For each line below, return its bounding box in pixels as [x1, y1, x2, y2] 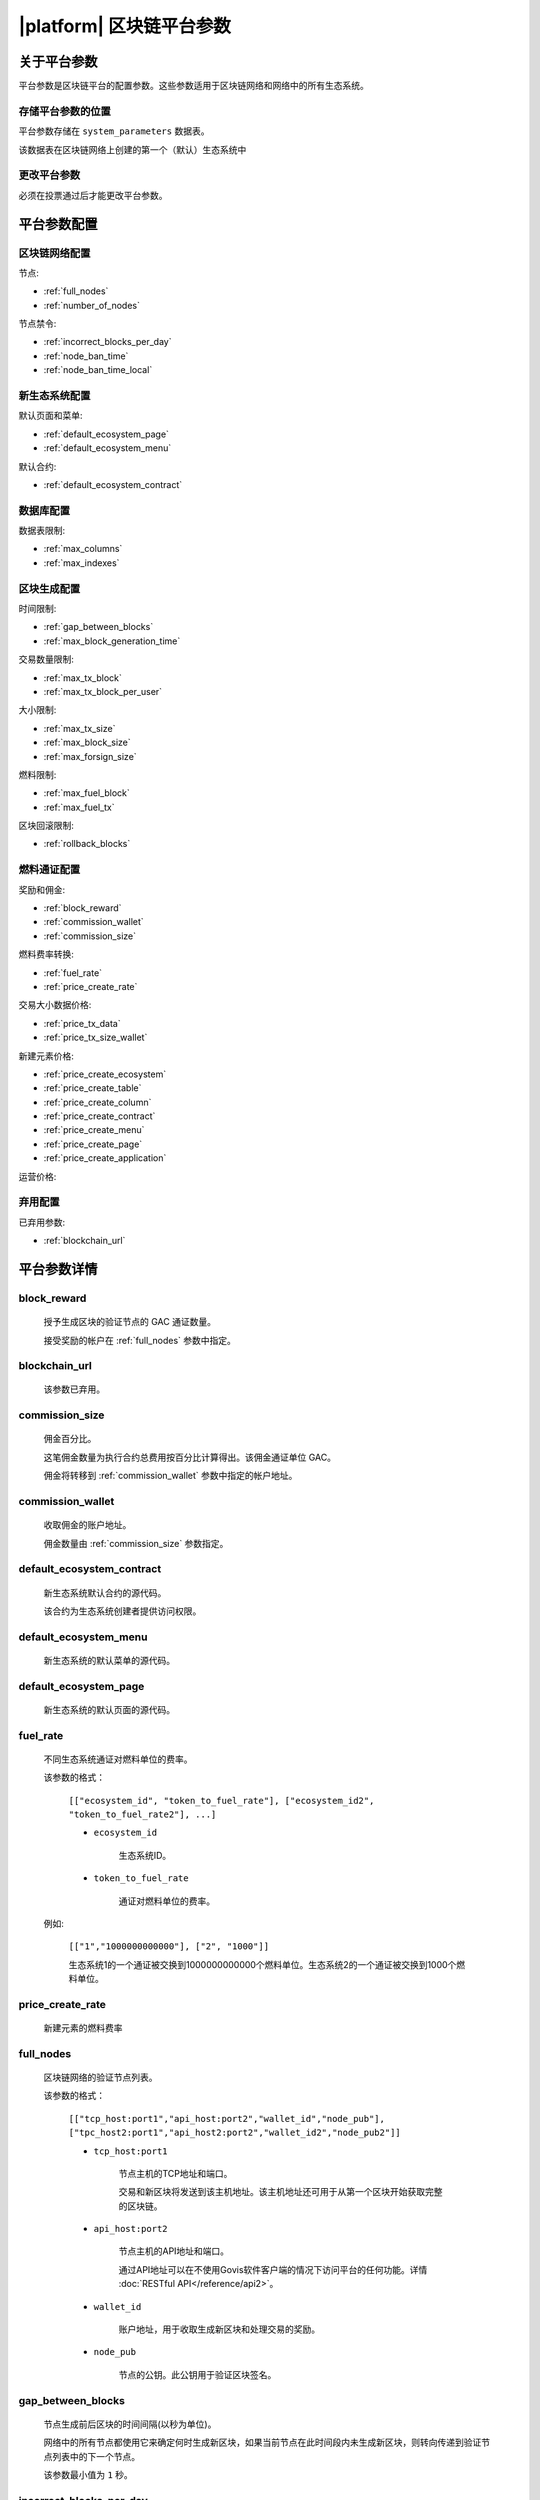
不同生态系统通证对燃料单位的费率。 [43, 1753, 193, 1765]
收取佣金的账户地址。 [43, 1519, 132, 1531]
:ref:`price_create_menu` [43, 1124, 145, 1136]
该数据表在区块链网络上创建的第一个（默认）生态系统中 [18, 143, 247, 155]
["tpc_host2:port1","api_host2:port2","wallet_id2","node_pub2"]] [68, 2127, 402, 2139]
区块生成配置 [18, 581, 81, 595]
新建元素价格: [18, 1050, 75, 1062]
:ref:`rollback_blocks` [43, 838, 131, 850]
